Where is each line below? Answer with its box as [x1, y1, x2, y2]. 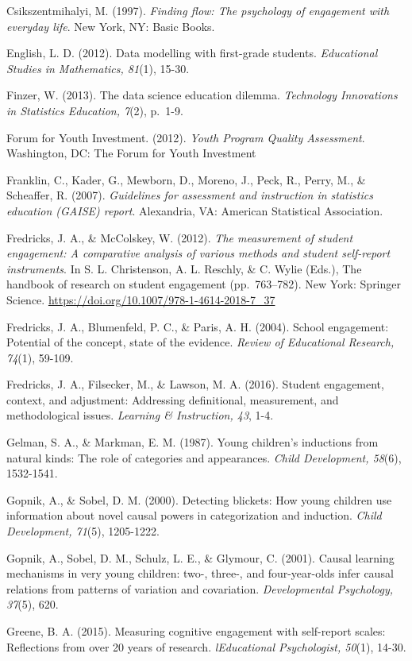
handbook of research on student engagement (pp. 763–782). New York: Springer [6, 276, 401, 292]
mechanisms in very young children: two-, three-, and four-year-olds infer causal [6, 565, 394, 582]
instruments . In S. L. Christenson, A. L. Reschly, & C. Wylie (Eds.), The [6, 260, 362, 276]
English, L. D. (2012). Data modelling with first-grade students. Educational [6, 44, 378, 61]
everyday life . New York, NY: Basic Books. [6, 17, 215, 34]
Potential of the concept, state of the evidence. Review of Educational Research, [6, 334, 395, 350]
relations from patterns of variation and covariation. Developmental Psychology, [6, 580, 394, 597]
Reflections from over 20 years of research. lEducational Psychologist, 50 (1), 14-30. [6, 638, 406, 655]
